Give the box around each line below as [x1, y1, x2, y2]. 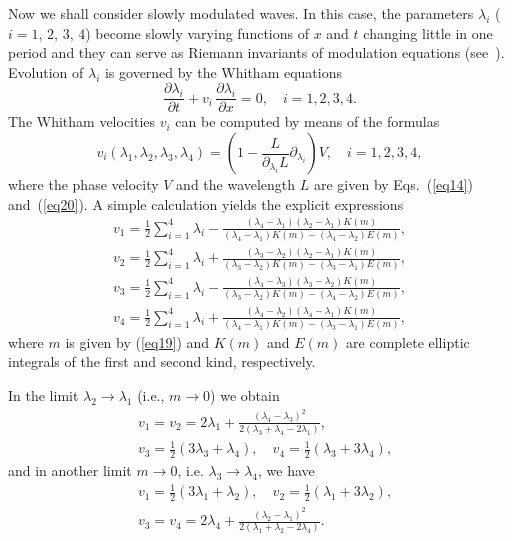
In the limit [8, 385, 79, 406]
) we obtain [210, 385, 280, 406]
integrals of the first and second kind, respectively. [8, 351, 316, 372]
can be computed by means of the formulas [175, 111, 440, 132]
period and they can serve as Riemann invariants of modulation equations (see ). [8, 42, 505, 63]
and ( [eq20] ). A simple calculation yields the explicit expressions [8, 193, 404, 214]
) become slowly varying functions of [85, 22, 309, 43]
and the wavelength [176, 174, 296, 195]
